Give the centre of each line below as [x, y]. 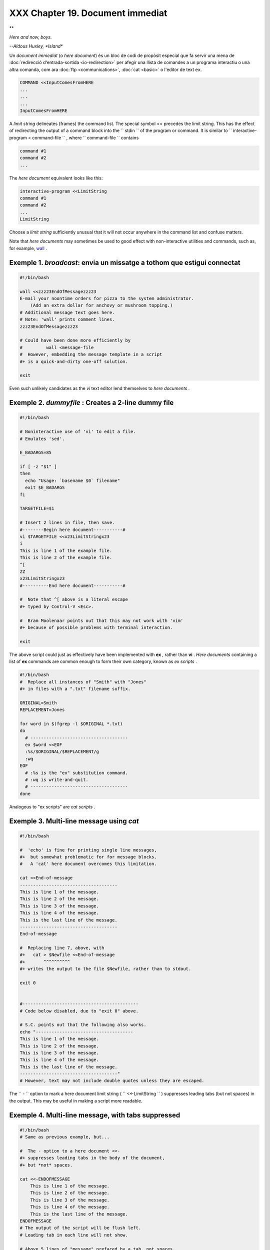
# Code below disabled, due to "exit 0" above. [79, 1011]
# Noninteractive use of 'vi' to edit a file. [78, 432]
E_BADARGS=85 [36, 453]
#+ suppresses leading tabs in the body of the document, [92, 1158]
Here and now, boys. [30, 37]
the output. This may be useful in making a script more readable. [76, 1100]
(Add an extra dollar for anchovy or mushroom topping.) [101, 305]
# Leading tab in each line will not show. [74, 1235]
